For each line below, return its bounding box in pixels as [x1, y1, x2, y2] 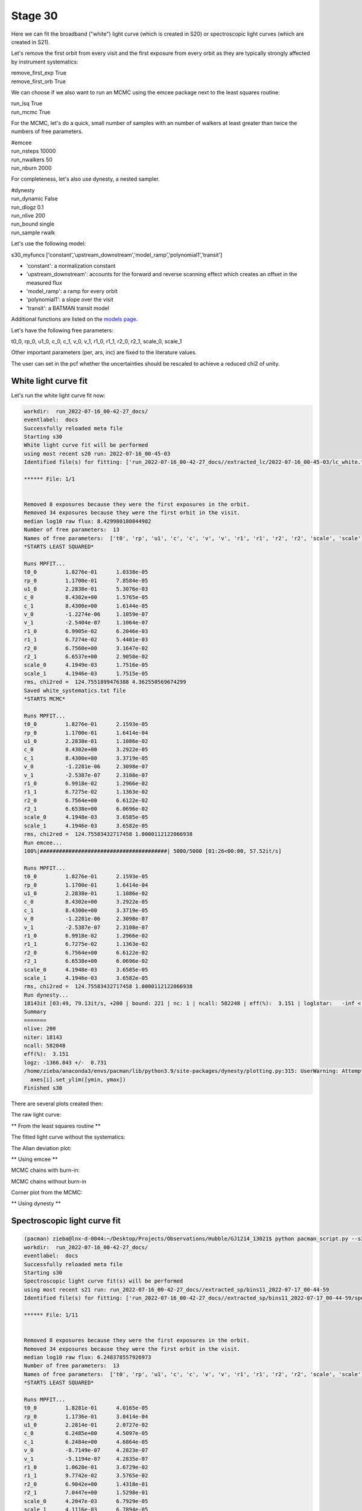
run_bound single [11, 221, 54, 228]
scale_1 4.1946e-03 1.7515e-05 [24, 670, 148, 677]
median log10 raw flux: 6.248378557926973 [24, 1354, 151, 1361]
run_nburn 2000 [11, 164, 52, 172]
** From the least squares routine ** [11, 1122, 101, 1130]
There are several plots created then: [11, 1100, 103, 1107]
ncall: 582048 [24, 1043, 66, 1049]
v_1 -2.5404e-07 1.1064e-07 [24, 620, 148, 626]
